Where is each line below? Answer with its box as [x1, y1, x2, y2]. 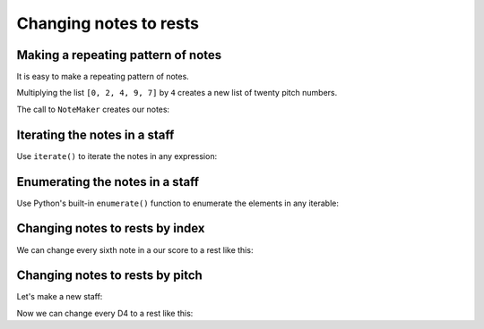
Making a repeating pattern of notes [16, 47, 222, 63]
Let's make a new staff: [16, 291, 103, 302]
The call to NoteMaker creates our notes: [16, 104, 170, 114]
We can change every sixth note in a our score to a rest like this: [16, 244, 254, 255]
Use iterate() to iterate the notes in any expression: [16, 150, 218, 161]
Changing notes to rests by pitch [16, 268, 203, 283]
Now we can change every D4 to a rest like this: [16, 308, 194, 318]
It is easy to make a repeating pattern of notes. [16, 72, 190, 82]
